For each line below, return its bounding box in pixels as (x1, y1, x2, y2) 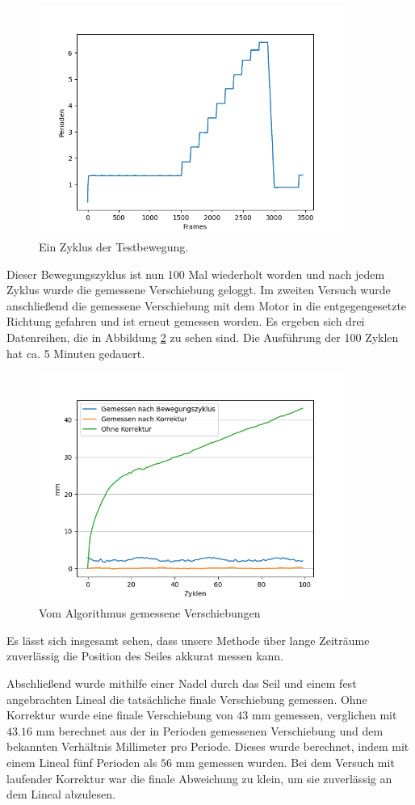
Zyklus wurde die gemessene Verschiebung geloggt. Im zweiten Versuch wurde (6, 281, 391, 298)
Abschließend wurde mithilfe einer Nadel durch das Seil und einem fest (6, 675, 357, 692)
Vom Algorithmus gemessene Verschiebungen (39, 605, 261, 622)
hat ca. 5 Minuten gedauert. (6, 344, 145, 361)
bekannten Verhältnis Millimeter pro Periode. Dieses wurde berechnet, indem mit (6, 738, 409, 755)
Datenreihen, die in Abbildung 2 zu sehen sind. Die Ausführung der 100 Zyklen (6, 329, 399, 346)
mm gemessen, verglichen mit (252, 706, 397, 723)
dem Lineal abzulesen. (6, 786, 115, 803)
